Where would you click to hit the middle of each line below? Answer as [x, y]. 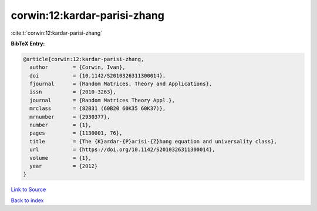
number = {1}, [61, 125]
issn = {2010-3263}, [73, 92]
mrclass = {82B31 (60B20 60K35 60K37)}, [98, 108]
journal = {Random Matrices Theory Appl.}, [102, 100]
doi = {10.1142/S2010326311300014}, [98, 76]
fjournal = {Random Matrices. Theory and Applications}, [121, 84]
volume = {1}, [61, 158]
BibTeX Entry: [28, 43]
